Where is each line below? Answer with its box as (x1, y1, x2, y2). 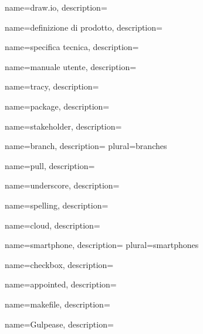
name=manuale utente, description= (5, 60, 137, 72)
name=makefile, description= (5, 297, 110, 310)
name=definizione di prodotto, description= (5, 21, 163, 33)
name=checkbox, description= (5, 258, 114, 270)
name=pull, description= (5, 159, 95, 171)
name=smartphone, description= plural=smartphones (5, 239, 199, 251)
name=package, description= (5, 100, 110, 112)
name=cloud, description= (5, 219, 100, 231)
